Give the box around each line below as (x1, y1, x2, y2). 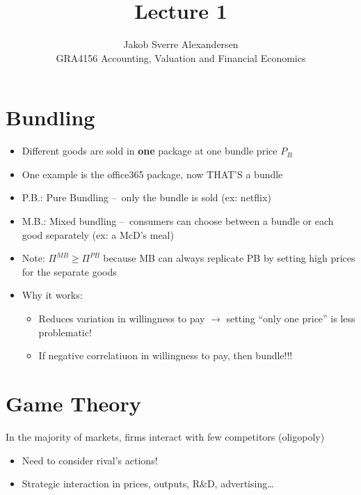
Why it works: (22, 288, 83, 302)
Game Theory (6, 388, 141, 417)
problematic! (38, 324, 92, 339)
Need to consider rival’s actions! (22, 453, 158, 467)
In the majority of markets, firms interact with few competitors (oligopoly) (6, 429, 325, 443)
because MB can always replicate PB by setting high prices (103, 251, 355, 265)
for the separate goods (22, 264, 117, 278)
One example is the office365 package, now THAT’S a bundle (22, 166, 283, 181)
